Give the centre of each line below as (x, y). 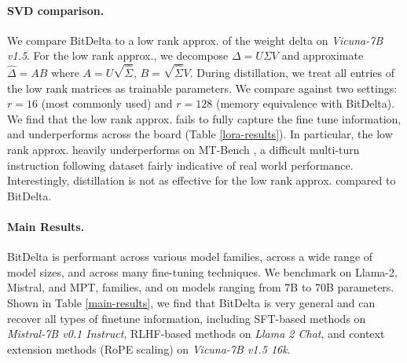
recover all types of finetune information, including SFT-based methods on (187, 318)
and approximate (323, 55)
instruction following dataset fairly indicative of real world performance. (180, 165)
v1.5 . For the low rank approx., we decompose (118, 55)
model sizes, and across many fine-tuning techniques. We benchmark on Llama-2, (202, 271)
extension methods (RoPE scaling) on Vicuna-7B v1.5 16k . (149, 348)
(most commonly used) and (107, 103)
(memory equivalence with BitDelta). (305, 103)
